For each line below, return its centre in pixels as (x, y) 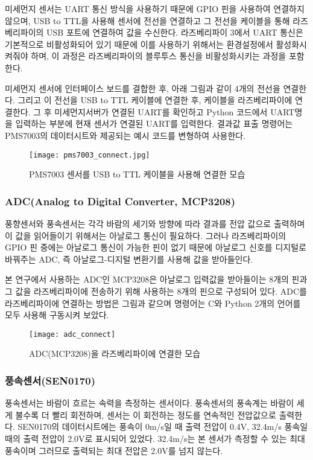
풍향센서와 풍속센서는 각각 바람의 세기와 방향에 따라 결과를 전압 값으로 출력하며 (155, 223)
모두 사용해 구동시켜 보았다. (57, 315)
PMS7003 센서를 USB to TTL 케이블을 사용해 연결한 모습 (137, 174)
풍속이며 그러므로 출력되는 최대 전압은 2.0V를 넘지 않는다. (114, 450)
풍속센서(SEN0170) (50, 380)
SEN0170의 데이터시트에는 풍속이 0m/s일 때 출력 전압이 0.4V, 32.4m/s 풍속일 (163, 426)
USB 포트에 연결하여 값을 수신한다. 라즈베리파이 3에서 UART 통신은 (175, 32)
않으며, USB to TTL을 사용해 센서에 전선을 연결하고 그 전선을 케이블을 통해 (147, 20)
